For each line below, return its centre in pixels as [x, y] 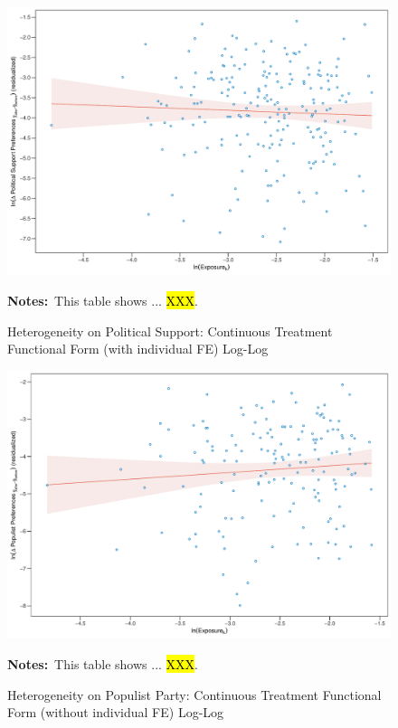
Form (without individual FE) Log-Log [116, 712]
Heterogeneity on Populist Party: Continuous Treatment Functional [194, 694]
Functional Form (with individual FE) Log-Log [138, 349]
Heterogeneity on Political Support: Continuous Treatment [170, 331]
